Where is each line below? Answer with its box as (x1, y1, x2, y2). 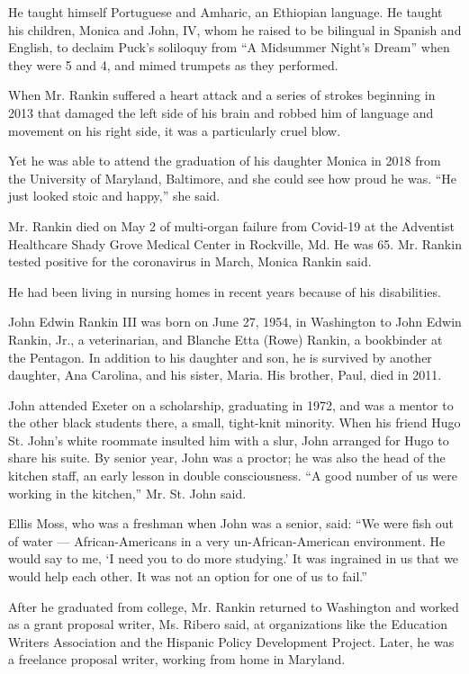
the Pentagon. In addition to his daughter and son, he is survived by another (8, 347, 432, 366)
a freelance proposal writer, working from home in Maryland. (8, 650, 346, 669)
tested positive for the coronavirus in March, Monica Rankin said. (8, 252, 372, 271)
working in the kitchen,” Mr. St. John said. (8, 483, 247, 502)
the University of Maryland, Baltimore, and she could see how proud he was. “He (8, 168, 457, 187)
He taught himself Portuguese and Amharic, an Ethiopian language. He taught (8, 3, 443, 21)
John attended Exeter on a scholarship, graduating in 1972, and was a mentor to (8, 395, 454, 414)
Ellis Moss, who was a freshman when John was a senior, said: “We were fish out (8, 514, 455, 533)
